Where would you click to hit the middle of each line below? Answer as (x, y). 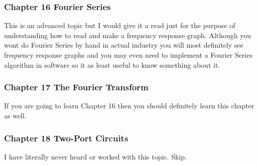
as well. (15, 115)
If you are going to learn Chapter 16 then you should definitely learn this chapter (129, 106)
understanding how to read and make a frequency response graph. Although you (128, 35)
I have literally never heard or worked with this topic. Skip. (95, 156)
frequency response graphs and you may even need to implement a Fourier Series (128, 55)
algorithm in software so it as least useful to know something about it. (112, 64)
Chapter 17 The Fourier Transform (76, 87)
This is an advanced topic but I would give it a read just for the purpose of (120, 25)
